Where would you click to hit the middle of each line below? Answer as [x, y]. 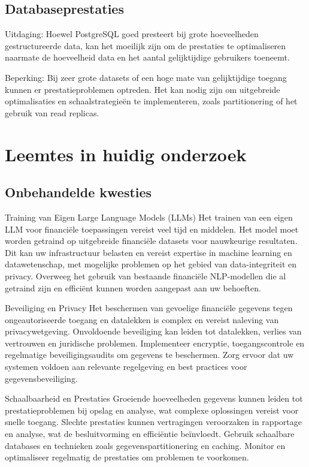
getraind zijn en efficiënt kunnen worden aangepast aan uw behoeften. [133, 287]
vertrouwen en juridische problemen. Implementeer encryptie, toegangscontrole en [155, 343]
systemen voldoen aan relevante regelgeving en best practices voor [126, 367]
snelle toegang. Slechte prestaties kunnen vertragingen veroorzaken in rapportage [153, 422]
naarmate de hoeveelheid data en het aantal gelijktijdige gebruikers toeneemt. [147, 57]
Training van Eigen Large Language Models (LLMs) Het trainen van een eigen [149, 217]
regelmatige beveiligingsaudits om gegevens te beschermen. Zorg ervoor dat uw [149, 355]
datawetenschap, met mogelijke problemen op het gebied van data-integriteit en [151, 264]
